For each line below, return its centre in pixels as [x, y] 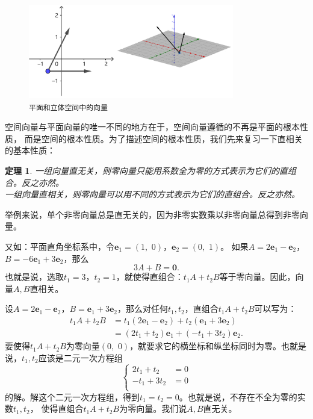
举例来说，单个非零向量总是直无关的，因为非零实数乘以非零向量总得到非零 [152, 214]
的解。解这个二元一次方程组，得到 [72, 396]
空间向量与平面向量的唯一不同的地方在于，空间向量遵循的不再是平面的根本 [152, 127]
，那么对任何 [143, 309]
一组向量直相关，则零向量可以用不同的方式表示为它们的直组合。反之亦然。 [152, 194]
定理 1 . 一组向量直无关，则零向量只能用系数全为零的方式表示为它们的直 [146, 171]
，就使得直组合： [150, 277]
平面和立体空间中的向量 [68, 107]
